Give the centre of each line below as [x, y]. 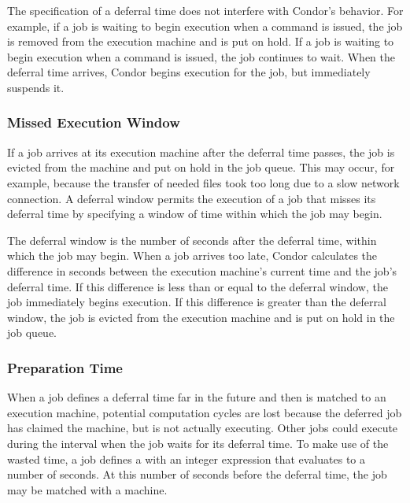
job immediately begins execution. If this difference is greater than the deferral [197, 302]
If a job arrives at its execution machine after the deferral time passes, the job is [201, 152]
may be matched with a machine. [87, 489]
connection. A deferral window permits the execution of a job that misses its [192, 198]
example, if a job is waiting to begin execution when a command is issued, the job [205, 26]
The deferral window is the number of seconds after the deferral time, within [192, 240]
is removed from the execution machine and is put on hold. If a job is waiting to [201, 41]
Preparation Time [65, 367]
